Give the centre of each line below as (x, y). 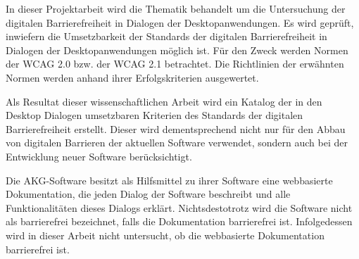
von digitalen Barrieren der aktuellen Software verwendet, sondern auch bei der (177, 143)
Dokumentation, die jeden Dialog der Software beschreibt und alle (148, 194)
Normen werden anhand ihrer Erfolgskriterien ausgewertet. (132, 77)
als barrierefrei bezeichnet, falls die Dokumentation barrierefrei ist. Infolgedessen (179, 221)
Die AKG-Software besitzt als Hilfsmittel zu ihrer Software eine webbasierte (169, 180)
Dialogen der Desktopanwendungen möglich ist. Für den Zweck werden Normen (177, 50)
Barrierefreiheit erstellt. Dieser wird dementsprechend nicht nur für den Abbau (176, 128)
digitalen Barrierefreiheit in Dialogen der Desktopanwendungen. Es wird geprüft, (180, 22)
